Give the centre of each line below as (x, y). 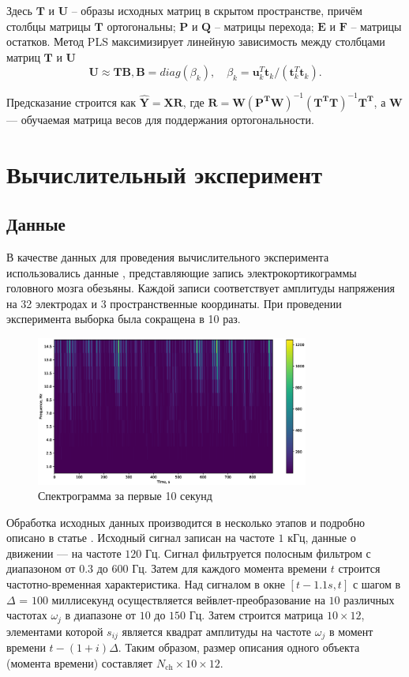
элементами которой (55, 631)
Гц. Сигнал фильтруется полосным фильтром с (258, 553)
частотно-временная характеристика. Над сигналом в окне (146, 584)
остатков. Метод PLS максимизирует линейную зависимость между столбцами (196, 41)
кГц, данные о (322, 538)
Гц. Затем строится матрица (256, 615)
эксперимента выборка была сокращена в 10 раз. (124, 319)
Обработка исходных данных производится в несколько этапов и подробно (186, 522)
